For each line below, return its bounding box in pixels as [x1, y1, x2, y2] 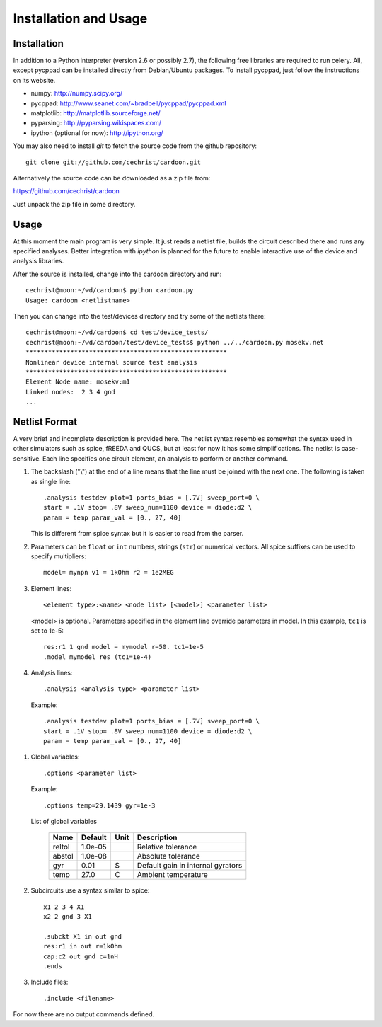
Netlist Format [13, 415, 78, 428]
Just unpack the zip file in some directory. [13, 200, 136, 208]
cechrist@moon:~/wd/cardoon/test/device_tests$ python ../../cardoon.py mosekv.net [25, 338, 325, 346]
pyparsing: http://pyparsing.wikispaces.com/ [30, 119, 162, 127]
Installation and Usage [13, 11, 148, 26]
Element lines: [30, 584, 72, 592]
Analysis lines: [30, 669, 73, 677]
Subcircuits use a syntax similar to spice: [30, 886, 150, 895]
